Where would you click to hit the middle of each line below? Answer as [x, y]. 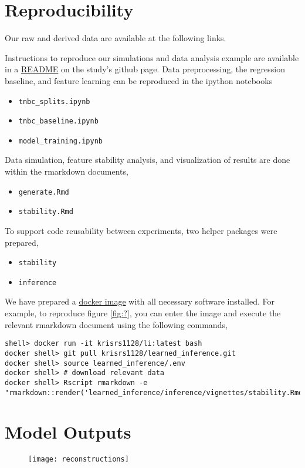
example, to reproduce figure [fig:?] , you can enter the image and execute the [143, 313]
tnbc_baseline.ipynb [58, 121]
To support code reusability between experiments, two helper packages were [141, 230]
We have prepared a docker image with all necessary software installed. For [140, 301]
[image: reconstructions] [79, 459]
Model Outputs [68, 432]
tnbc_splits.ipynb [54, 101]
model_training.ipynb [60, 141]
